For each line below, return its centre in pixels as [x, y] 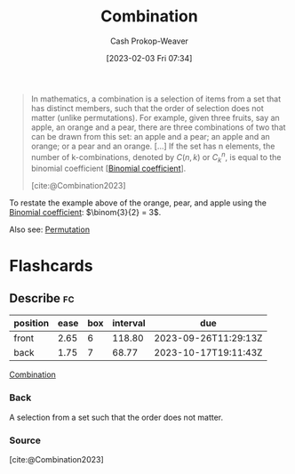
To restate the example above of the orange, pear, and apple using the [138, 203]
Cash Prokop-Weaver [149, 41]
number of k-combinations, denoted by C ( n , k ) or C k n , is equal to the [156, 157]
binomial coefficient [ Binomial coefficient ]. [108, 169]
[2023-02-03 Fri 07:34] [149, 58]
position [32, 324]
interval [129, 324]
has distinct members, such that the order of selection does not [147, 108]
